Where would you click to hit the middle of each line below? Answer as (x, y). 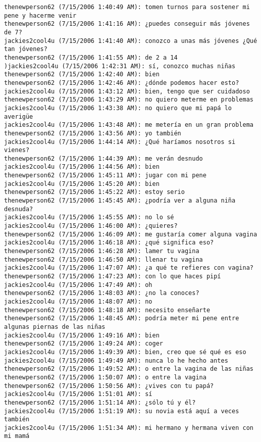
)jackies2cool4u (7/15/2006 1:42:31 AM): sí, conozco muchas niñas (120, 66)
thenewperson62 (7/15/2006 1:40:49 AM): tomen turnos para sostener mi (127, 7)
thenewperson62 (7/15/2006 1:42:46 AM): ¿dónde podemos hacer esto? (122, 83)
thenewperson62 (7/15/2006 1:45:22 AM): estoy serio (94, 192)
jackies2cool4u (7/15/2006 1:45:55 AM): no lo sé (89, 217)
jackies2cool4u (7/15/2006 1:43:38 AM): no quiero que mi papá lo (118, 108)
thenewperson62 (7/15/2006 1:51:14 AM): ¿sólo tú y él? (100, 402)
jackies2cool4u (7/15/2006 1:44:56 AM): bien (82, 167)
